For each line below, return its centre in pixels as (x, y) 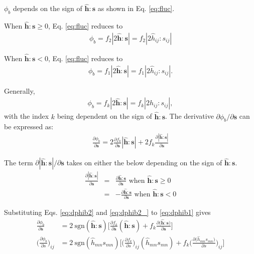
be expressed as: (29, 126)
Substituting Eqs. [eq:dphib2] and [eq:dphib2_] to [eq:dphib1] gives (107, 212)
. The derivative (189, 116)
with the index (27, 116)
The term (19, 163)
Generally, (20, 90)
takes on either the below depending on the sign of (144, 163)
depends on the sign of (48, 8)
